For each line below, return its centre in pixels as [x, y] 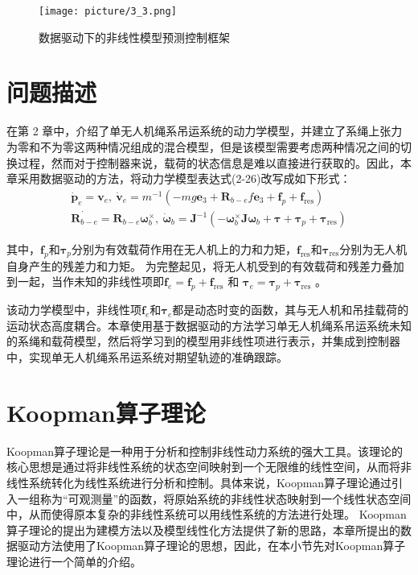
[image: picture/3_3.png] [108, 11]
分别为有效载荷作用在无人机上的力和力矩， [184, 249]
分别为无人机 [373, 249]
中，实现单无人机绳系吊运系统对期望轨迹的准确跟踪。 [147, 357]
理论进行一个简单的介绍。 [74, 561]
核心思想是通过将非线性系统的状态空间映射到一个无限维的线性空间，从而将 [203, 467]
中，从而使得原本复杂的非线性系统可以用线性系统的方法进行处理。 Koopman [207, 514]
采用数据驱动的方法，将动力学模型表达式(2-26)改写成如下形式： [184, 178]
